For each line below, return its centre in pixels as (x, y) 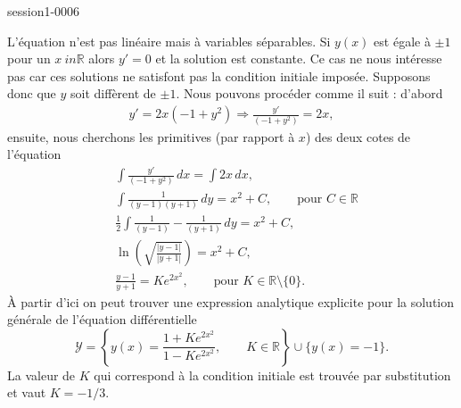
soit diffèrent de (113, 93)
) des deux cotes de (358, 136)
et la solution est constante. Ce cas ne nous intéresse (299, 58)
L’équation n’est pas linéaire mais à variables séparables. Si (169, 41)
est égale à (402, 41)
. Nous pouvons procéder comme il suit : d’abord (309, 93)
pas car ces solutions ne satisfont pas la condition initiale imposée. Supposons (219, 75)
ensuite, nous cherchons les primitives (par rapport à (151, 136)
